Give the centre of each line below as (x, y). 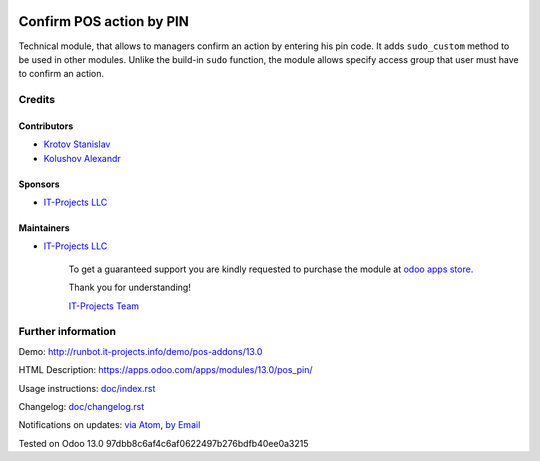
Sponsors (39, 184)
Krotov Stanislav (77, 144)
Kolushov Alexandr (82, 158)
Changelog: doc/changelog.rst (81, 406)
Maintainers (44, 228)
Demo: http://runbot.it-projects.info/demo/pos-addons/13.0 (140, 351)
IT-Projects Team (104, 306)
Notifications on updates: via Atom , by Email (109, 425)
